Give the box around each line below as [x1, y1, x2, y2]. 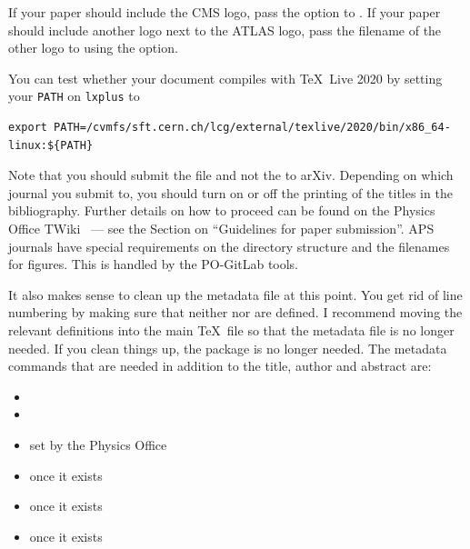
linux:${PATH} [8, 138, 94, 152]
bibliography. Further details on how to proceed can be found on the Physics [8, 201, 435, 220]
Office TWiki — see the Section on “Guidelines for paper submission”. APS [8, 219, 435, 237]
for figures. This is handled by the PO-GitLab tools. [8, 255, 299, 274]
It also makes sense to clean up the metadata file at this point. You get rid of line [8, 284, 463, 304]
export [8, 121, 47, 135]
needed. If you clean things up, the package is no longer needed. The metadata [8, 338, 447, 357]
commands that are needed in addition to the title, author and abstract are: [8, 356, 432, 375]
